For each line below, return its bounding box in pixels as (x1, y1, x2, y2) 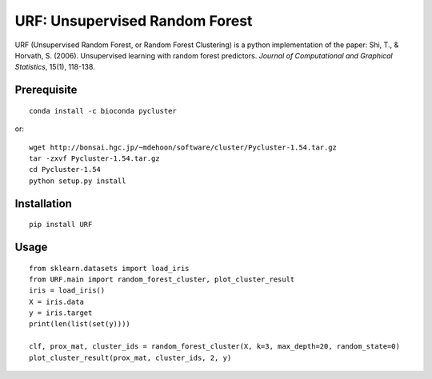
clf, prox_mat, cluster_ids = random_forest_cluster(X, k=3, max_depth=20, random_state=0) (29, 342, 400, 351)
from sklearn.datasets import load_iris (29, 264, 190, 273)
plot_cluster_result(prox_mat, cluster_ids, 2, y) (29, 353, 232, 362)
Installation (14, 197, 72, 210)
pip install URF (29, 220, 93, 229)
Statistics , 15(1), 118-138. (14, 62, 95, 72)
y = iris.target (29, 309, 93, 317)
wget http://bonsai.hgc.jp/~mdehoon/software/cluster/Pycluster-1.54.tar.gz (29, 142, 338, 152)
